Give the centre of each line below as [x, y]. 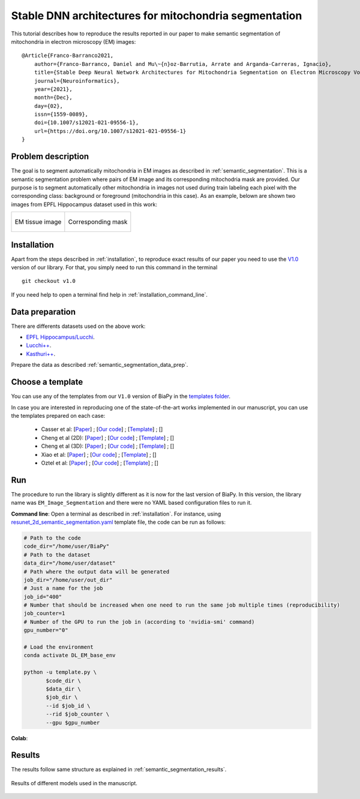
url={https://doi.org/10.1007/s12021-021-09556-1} [110, 131]
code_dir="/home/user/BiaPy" [67, 546]
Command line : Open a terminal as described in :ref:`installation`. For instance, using [116, 514]
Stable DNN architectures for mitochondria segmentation [157, 16]
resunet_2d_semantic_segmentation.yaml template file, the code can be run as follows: [118, 522]
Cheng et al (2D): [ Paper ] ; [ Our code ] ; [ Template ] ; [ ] [107, 438]
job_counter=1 [44, 613]
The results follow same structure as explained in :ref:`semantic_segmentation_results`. [119, 770]
